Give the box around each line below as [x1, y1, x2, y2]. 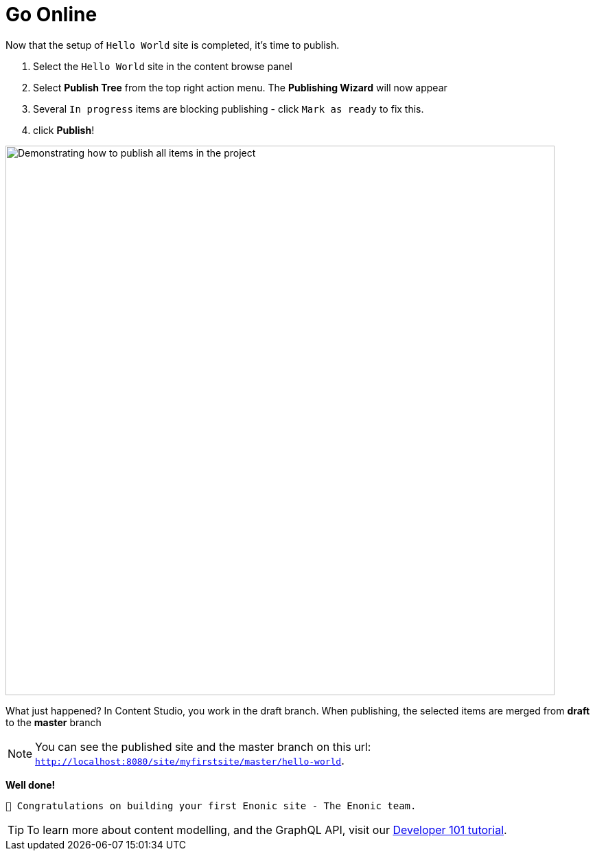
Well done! [5, 778, 56, 791]
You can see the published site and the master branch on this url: [35, 739, 371, 754]
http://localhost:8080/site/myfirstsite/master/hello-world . [35, 753, 345, 767]
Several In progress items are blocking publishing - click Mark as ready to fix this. [33, 102, 424, 115]
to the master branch [5, 716, 102, 728]
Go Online [5, 3, 97, 26]
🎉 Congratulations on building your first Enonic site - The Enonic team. [5, 800, 417, 811]
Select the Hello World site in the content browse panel [33, 60, 292, 72]
